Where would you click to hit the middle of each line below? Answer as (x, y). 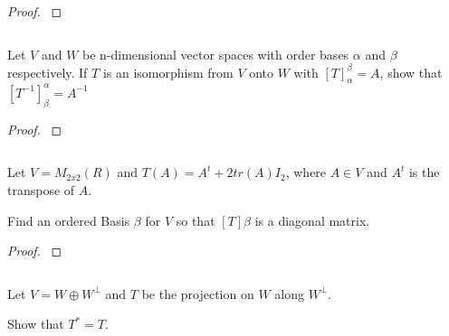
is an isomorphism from (168, 72)
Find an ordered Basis (69, 220)
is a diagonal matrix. (312, 220)
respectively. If (48, 72)
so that (196, 220)
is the (424, 172)
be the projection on (198, 293)
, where (306, 172)
